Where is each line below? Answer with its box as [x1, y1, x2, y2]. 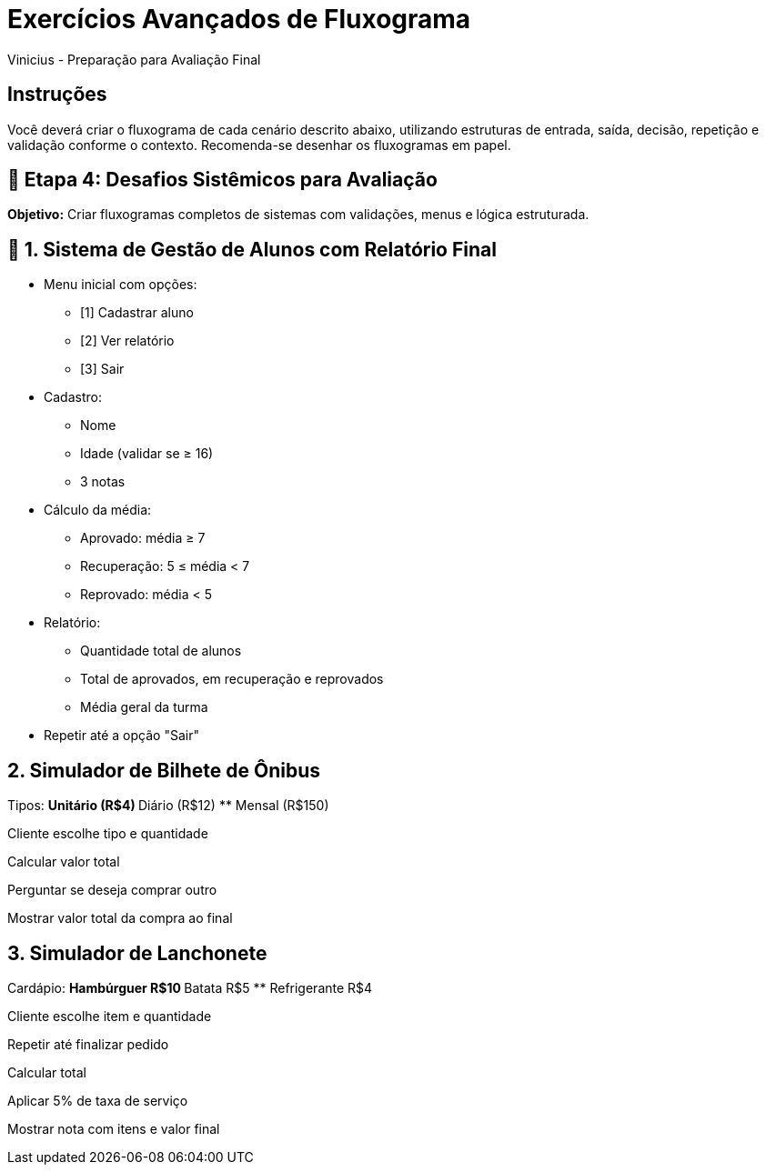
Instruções [7, 83, 107, 106]
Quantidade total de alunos [80, 643, 242, 659]
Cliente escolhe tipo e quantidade [7, 826, 208, 842]
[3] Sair [80, 361, 125, 377]
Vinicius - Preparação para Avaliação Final [7, 51, 261, 67]
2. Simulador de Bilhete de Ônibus [7, 758, 321, 782]
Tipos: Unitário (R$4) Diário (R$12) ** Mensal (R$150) [7, 797, 329, 814]
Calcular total [7, 1064, 86, 1080]
